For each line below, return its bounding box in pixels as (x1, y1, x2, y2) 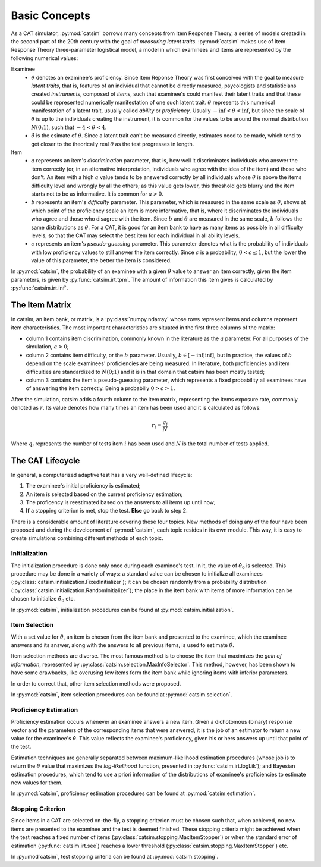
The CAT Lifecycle (11, 456, 80, 466)
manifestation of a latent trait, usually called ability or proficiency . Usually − (31, 107, 218, 114)
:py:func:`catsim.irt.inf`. (11, 284, 68, 291)
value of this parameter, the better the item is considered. (31, 257, 172, 264)
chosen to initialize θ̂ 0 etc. (11, 595, 75, 604)
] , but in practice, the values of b (212, 351, 292, 359)
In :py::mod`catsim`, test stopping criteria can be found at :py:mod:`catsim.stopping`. (11, 853, 219, 860)
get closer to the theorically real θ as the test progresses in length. (31, 140, 194, 147)
